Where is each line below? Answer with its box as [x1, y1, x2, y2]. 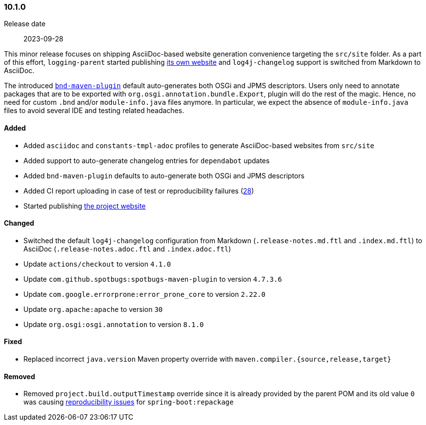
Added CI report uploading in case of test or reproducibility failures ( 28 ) [23, 186, 254, 195]
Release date [4, 19, 46, 28]
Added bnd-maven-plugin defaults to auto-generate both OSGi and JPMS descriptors [23, 171, 304, 180]
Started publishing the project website [23, 201, 146, 210]
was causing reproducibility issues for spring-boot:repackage [23, 398, 234, 406]
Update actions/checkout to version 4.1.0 [23, 259, 171, 268]
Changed [4, 219, 34, 228]
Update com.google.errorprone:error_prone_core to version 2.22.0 [23, 290, 265, 298]
